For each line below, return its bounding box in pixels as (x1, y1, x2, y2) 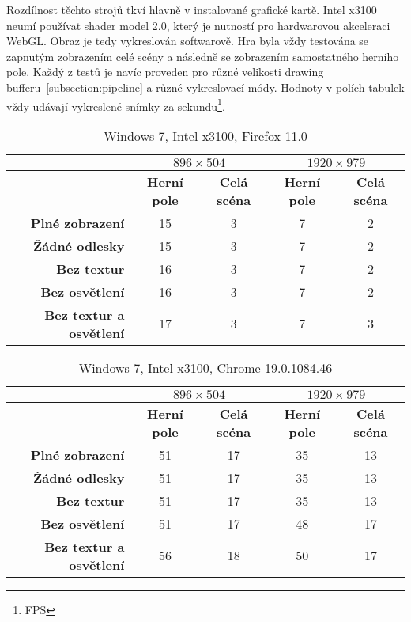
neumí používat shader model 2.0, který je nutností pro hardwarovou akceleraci (6, 17, 390, 33)
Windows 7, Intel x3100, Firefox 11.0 (104, 126, 307, 145)
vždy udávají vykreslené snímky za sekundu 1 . (6, 95, 225, 114)
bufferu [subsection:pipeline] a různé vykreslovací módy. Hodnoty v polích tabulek (6, 78, 405, 95)
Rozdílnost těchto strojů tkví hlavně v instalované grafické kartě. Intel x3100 (6, 2, 377, 17)
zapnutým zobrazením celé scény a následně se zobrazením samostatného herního (6, 47, 399, 64)
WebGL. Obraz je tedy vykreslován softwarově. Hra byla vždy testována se (6, 32, 369, 49)
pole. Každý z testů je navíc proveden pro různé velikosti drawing (6, 63, 324, 80)
